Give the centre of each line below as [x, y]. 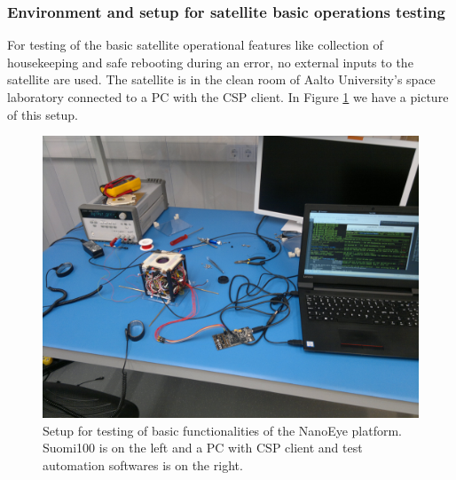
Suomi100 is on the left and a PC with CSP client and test [203, 448]
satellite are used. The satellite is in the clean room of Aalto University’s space [221, 79]
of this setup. [43, 114]
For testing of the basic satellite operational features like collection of [195, 45]
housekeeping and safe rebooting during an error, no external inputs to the [210, 62]
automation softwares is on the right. [143, 464]
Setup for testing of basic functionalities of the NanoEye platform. [222, 430]
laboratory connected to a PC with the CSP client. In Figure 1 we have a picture [228, 97]
